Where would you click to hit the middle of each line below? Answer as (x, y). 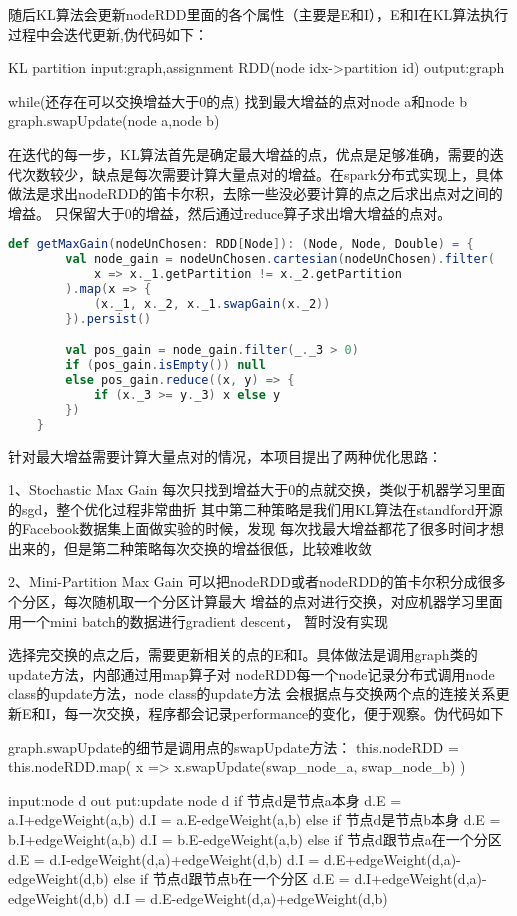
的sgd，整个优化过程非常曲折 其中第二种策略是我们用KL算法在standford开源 (255, 508)
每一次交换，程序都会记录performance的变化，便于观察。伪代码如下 (284, 713)
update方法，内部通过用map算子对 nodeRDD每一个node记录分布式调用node (251, 673)
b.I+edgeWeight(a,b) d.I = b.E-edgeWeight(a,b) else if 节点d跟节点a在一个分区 (255, 839)
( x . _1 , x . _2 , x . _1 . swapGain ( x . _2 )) (212, 303)
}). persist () (108, 318)
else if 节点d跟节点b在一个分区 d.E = (231, 878)
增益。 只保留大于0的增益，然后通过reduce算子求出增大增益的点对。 (230, 212)
